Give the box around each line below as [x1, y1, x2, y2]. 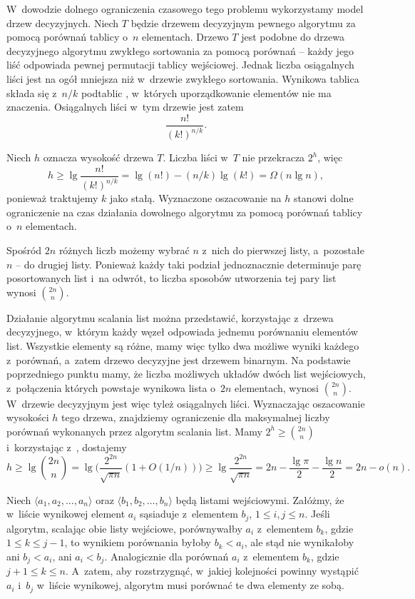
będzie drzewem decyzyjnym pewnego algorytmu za [130, 15, 356, 30]
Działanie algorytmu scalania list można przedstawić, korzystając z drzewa [6, 310, 334, 325]
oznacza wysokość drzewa [43, 150, 154, 165]
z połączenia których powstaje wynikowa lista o [6, 380, 216, 395]
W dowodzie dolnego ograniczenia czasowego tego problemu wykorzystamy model [6, 1, 364, 16]
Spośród [6, 242, 42, 257]
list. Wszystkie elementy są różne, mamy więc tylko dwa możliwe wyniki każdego [6, 338, 359, 353]
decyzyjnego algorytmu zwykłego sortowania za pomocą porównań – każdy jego [6, 43, 354, 58]
